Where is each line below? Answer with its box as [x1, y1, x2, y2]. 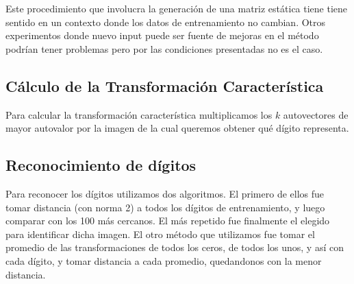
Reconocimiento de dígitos [5, 154, 197, 176]
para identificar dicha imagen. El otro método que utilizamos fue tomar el [5, 226, 315, 241]
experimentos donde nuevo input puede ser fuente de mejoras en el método [5, 28, 319, 43]
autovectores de [283, 107, 349, 121]
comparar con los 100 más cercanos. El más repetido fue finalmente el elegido [5, 213, 330, 228]
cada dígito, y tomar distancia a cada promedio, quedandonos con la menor [5, 253, 322, 268]
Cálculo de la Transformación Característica [5, 75, 324, 96]
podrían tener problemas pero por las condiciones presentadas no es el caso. [5, 41, 323, 56]
